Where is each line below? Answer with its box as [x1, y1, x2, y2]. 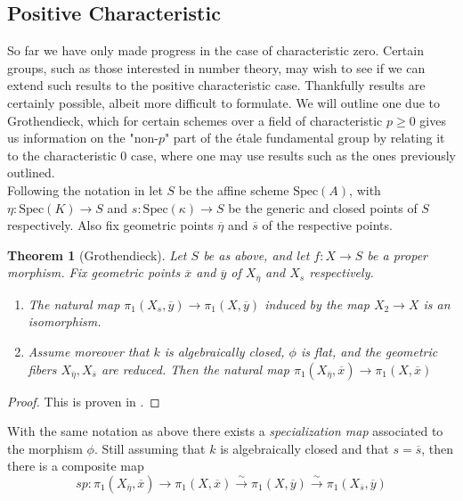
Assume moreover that [28, 341, 150, 360]
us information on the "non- [7, 128, 158, 147]
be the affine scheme [178, 180, 289, 199]
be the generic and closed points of [228, 198, 418, 217]
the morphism [7, 439, 83, 457]
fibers [28, 359, 57, 378]
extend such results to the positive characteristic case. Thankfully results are [7, 76, 426, 94]
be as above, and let [203, 245, 310, 264]
